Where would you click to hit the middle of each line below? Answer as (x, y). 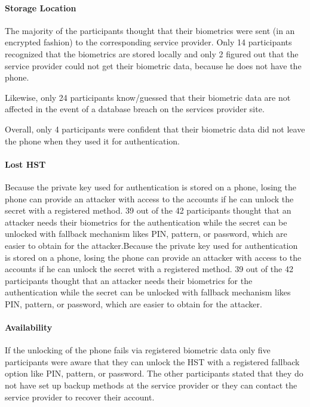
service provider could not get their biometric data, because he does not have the (153, 65)
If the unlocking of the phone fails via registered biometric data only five (138, 350)
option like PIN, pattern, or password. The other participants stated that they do (154, 373)
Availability (29, 327)
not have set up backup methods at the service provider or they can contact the (151, 385)
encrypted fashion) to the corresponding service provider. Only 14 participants (148, 42)
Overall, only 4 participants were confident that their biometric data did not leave (155, 129)
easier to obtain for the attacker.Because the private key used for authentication (151, 245)
